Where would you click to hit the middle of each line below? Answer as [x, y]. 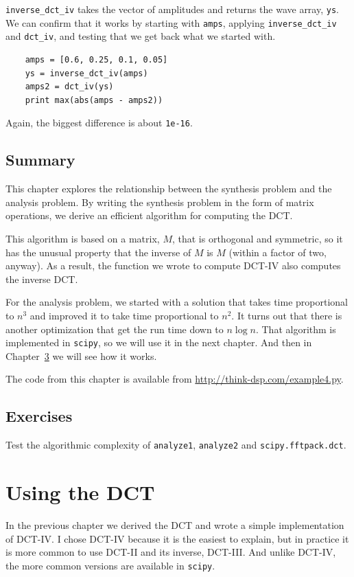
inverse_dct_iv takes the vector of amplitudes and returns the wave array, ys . [172, 9]
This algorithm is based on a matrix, [83, 238]
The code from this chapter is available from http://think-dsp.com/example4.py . [175, 379]
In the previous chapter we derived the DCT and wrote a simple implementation [175, 524]
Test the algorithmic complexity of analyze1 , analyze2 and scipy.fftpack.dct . [176, 445]
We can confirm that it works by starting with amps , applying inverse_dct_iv [171, 22]
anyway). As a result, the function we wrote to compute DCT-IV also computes [173, 265]
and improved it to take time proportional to [124, 315]
